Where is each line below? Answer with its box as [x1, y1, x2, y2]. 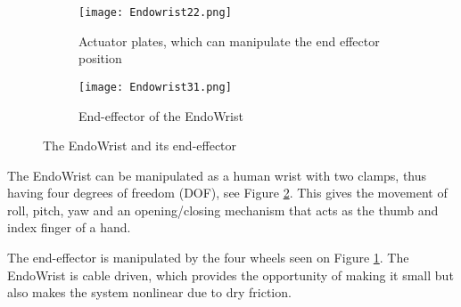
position [78, 49, 122, 68]
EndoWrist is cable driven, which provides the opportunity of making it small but [7, 265, 454, 284]
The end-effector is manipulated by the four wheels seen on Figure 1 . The [7, 248, 409, 267]
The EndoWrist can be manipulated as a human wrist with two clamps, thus [7, 166, 427, 184]
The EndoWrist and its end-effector [43, 136, 237, 155]
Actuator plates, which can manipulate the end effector [78, 31, 380, 50]
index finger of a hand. [7, 218, 131, 237]
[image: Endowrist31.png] [78, 80, 232, 93]
